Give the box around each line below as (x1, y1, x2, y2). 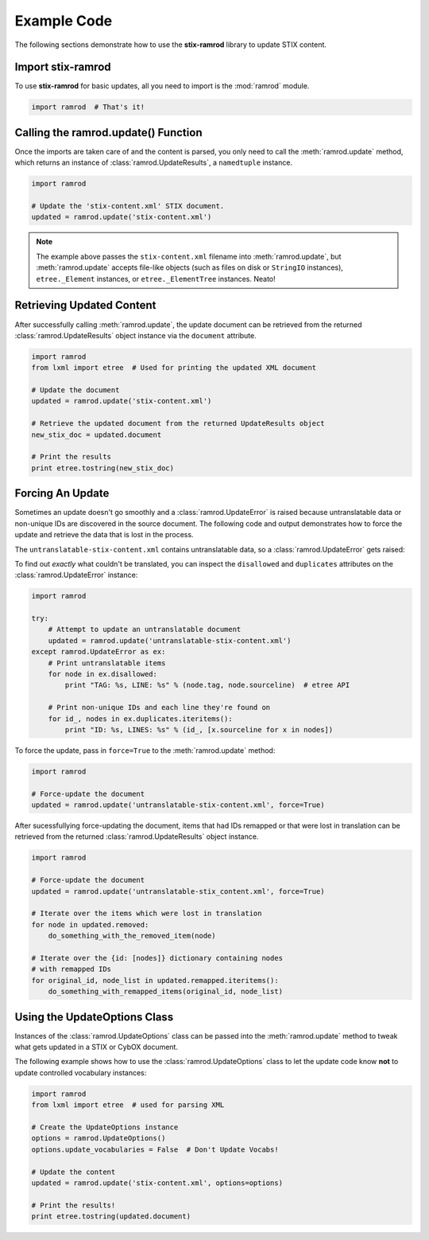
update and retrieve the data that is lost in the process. (14, 530, 194, 540)
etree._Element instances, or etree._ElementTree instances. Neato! (36, 274, 276, 283)
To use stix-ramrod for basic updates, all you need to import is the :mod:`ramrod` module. (14, 81, 310, 91)
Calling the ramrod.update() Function (14, 126, 203, 139)
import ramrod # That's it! (31, 103, 145, 111)
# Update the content (31, 1167, 116, 1176)
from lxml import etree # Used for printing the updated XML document (31, 363, 317, 372)
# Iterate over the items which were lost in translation (31, 909, 262, 918)
